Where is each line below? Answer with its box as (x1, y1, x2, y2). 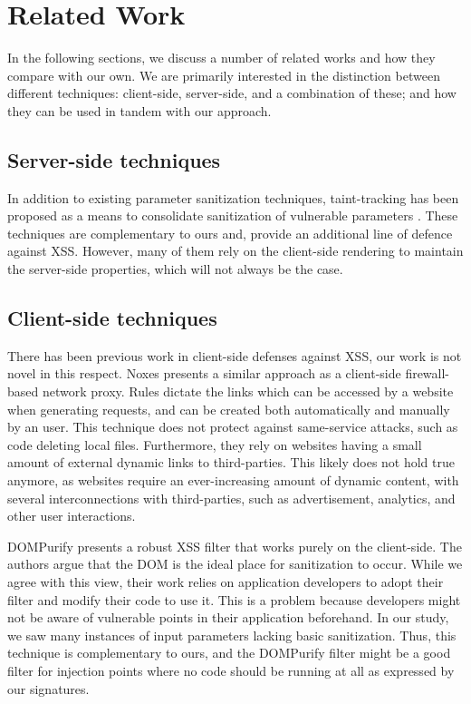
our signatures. (7, 679, 90, 698)
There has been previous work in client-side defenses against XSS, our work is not (7, 346, 462, 365)
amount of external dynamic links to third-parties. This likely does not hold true (7, 453, 456, 472)
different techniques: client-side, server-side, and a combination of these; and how (7, 83, 457, 103)
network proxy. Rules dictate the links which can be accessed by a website (42, 382, 454, 401)
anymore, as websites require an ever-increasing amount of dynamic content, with (7, 471, 459, 490)
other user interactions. (7, 506, 136, 525)
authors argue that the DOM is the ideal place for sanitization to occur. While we (7, 554, 463, 573)
